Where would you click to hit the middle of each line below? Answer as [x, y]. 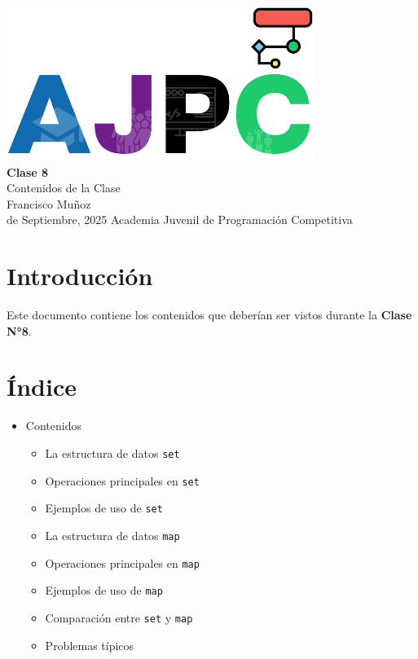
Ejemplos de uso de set [104, 508]
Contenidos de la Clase [64, 188]
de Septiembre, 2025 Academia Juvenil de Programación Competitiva [180, 220]
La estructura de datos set [112, 453]
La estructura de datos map [112, 535]
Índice [42, 387]
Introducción [80, 276]
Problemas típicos [90, 645]
